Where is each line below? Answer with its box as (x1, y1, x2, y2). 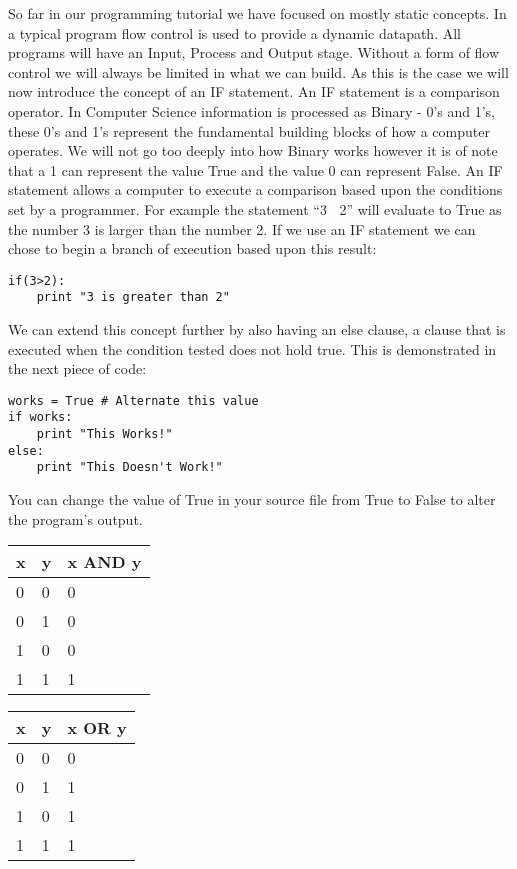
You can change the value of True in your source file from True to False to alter (8, 489, 496, 510)
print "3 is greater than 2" (36, 290, 230, 305)
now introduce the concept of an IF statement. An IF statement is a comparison (8, 81, 500, 102)
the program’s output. (8, 508, 143, 529)
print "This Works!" (36, 427, 173, 442)
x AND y (67, 550, 142, 574)
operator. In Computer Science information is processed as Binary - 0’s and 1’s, (8, 100, 495, 121)
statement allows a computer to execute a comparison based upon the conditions (8, 179, 503, 200)
